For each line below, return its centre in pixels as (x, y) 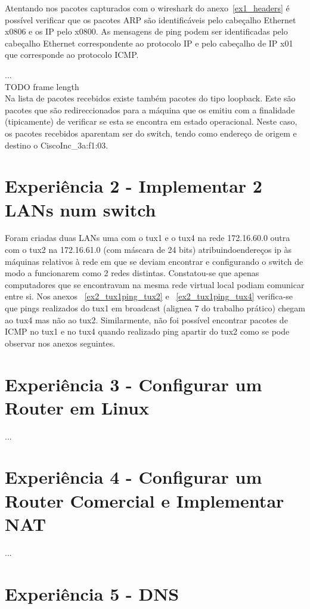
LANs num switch (80, 209)
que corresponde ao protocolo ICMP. (72, 55)
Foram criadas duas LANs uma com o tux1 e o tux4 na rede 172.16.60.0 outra (148, 238)
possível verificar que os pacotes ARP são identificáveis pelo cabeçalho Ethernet (151, 19)
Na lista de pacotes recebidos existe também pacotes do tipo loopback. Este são (150, 98)
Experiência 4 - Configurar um (134, 477)
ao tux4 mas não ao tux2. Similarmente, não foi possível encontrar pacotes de (146, 319)
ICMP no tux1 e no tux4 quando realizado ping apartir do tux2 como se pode (147, 331)
